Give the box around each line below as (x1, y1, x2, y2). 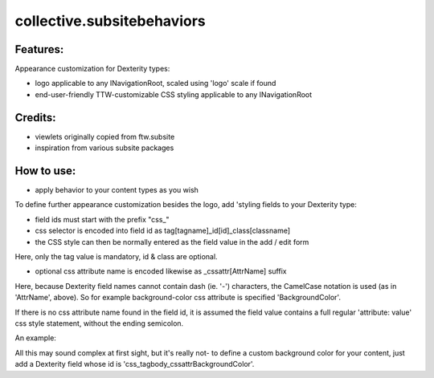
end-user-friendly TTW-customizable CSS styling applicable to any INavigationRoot (35, 89, 313, 100)
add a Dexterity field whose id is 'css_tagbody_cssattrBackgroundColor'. (14, 360, 255, 369)
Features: (14, 43, 64, 56)
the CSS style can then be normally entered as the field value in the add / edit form (35, 237, 309, 246)
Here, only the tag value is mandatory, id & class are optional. (14, 252, 218, 261)
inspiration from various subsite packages (35, 143, 174, 152)
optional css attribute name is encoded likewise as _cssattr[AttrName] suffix (35, 266, 287, 276)
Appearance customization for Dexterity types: (14, 64, 170, 74)
